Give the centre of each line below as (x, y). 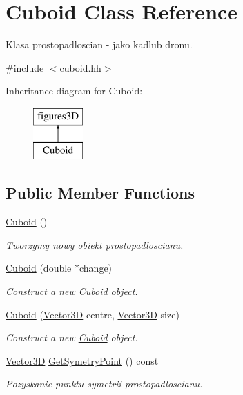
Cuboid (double (39, 268)
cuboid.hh (80, 67)
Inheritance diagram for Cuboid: (74, 91)
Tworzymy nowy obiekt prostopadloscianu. (95, 244)
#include (25, 67)
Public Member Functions (100, 193)
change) (96, 268)
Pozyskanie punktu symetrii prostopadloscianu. (104, 384)
